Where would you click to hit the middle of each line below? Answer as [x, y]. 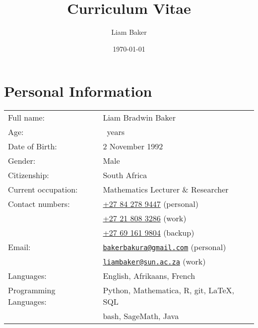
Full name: [27, 118]
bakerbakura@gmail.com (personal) [164, 247]
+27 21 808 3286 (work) [145, 218]
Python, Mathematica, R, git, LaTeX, [169, 290]
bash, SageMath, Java [141, 316]
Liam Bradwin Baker [139, 118]
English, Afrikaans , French [149, 276]
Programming [32, 290]
